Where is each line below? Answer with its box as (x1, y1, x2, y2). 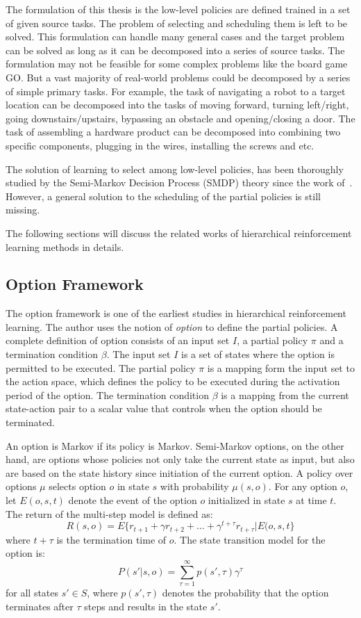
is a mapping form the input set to (207, 360, 355, 375)
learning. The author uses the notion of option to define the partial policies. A (6, 319, 338, 334)
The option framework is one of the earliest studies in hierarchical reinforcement (6, 306, 346, 320)
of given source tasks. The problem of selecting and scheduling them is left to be (6, 15, 348, 30)
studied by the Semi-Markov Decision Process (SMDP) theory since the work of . (6, 175, 353, 190)
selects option (49, 479, 106, 494)
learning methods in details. (6, 239, 124, 254)
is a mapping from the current (221, 387, 349, 402)
